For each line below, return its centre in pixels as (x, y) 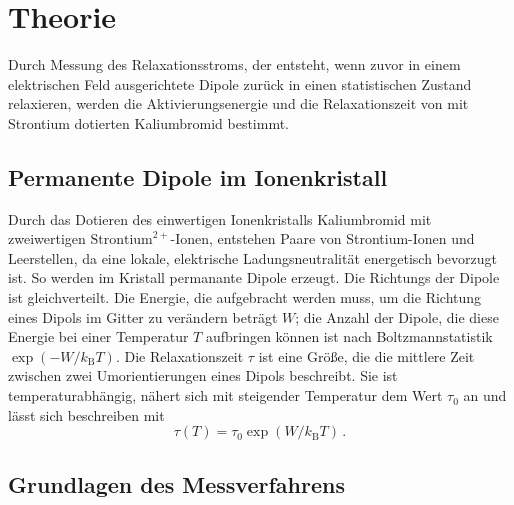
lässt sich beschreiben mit (86, 414)
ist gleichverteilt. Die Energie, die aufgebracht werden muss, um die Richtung (245, 297)
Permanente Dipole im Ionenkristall (198, 176)
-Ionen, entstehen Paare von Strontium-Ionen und (322, 238)
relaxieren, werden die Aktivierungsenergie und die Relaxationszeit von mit (238, 103)
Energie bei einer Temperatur (98, 336)
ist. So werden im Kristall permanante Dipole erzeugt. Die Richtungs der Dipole (254, 277)
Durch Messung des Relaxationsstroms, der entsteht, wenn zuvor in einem (234, 64)
